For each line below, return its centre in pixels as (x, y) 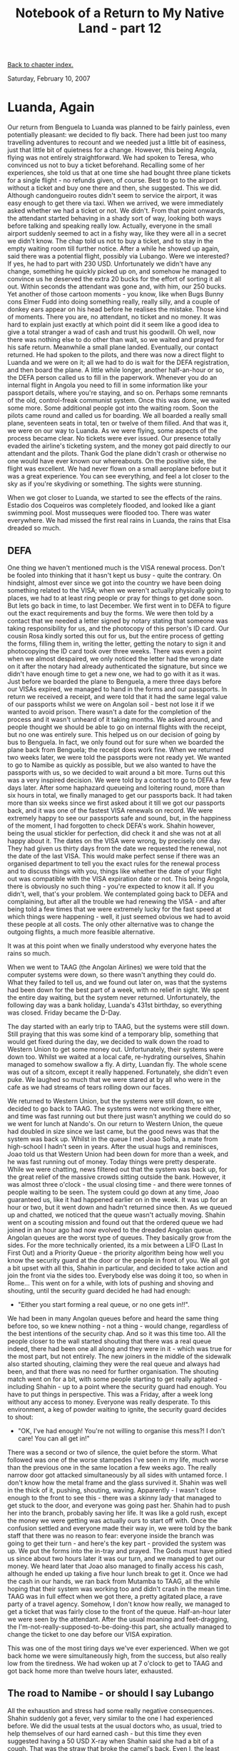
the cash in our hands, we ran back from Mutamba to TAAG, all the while (114, 1581)
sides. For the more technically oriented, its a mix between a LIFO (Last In (115, 1245)
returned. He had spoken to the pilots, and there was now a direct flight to (116, 355)
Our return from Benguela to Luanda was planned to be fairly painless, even (119, 127)
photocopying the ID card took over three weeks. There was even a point (115, 651)
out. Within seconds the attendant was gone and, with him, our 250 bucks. (117, 286)
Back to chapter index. (40, 65)
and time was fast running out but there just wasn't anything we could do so (119, 1116)
